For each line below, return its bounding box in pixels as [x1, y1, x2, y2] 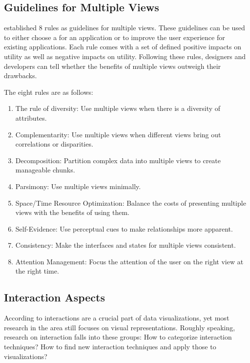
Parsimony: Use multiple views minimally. [15, 181, 141, 191]
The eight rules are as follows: [4, 86, 93, 97]
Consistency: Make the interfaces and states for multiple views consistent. [15, 240, 236, 250]
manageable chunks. [15, 165, 75, 175]
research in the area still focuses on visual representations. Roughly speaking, [4, 322, 235, 332]
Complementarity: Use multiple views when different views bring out [15, 129, 221, 139]
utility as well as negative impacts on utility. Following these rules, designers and [4, 51, 246, 61]
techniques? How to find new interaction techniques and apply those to [4, 342, 216, 352]
